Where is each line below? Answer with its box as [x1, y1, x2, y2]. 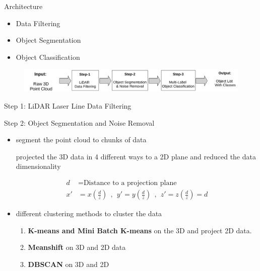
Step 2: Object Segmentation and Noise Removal [4, 117, 155, 128]
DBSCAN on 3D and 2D [28, 258, 109, 269]
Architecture [4, 1, 43, 11]
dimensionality [16, 161, 61, 171]
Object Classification [16, 51, 80, 62]
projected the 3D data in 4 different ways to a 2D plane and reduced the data [16, 151, 256, 161]
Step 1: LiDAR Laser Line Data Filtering [4, 101, 132, 111]
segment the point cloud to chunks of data [16, 134, 147, 145]
